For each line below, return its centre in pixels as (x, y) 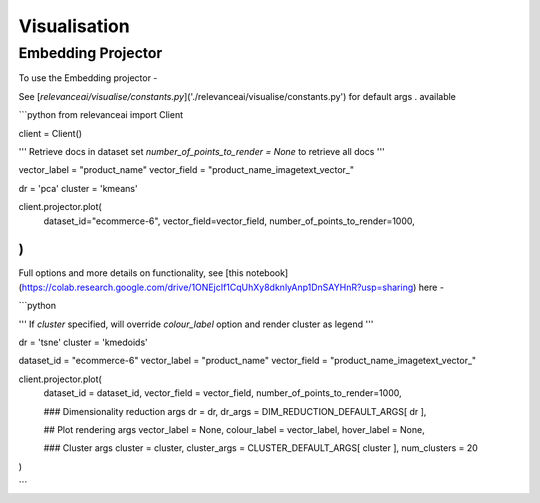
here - (431, 287)
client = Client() (50, 133)
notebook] (267, 273)
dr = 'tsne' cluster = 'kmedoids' (83, 342)
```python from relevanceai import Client (101, 115)
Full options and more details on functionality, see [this (131, 273)
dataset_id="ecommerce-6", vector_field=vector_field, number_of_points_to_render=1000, (229, 221)
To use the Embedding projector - (88, 78)
